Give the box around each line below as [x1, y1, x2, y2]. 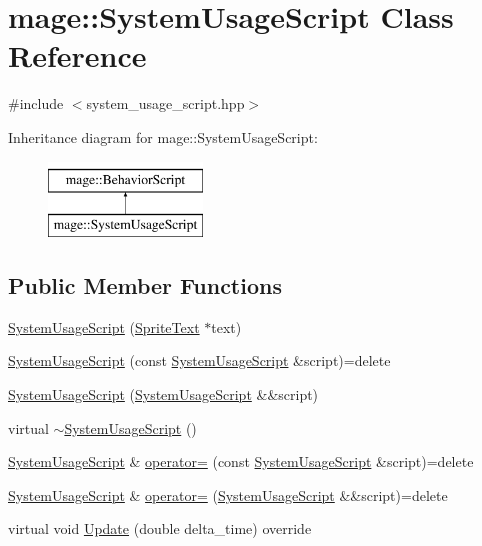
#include [8, 93, 64, 114]
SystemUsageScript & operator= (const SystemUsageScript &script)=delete [8, 451, 474, 472]
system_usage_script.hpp [86, 93, 245, 114]
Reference [8, 35, 147, 76]
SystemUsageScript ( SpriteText [8, 316, 200, 337]
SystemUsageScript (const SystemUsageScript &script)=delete [8, 350, 391, 371]
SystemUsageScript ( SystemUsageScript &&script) [8, 384, 319, 405]
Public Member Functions [8, 270, 282, 301]
